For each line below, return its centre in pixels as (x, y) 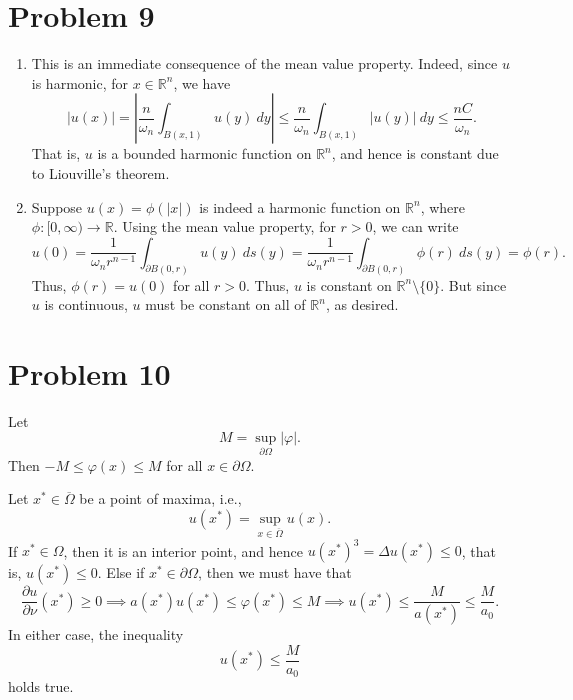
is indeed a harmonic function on (300, 206)
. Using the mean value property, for (224, 226)
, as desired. (362, 304)
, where (443, 206)
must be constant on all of (225, 304)
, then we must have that (275, 572)
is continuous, (86, 304)
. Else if (121, 572)
